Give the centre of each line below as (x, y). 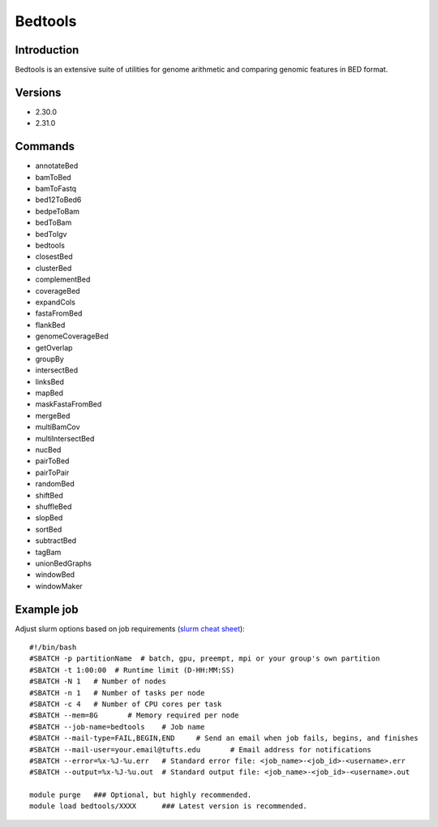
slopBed (49, 518)
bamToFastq (56, 189)
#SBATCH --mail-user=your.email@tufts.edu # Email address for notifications (201, 749)
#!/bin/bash (53, 648)
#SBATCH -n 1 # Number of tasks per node (117, 693)
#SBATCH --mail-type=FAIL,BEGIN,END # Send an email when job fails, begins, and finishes (224, 738)
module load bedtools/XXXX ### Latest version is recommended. (168, 806)
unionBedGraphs (64, 563)
